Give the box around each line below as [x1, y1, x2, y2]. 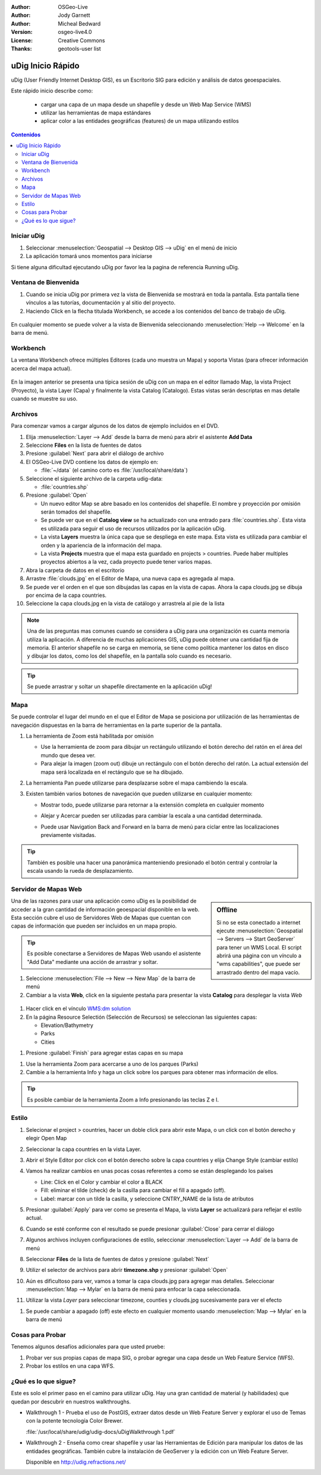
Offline [216, 906, 238, 914]
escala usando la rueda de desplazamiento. [27, 867, 134, 875]
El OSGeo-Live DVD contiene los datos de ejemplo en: [26, 458, 159, 465]
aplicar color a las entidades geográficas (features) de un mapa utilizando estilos [40, 117, 239, 125]
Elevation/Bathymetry [40, 1022, 93, 1029]
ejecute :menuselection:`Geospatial [216, 927, 303, 934]
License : [11, 36, 33, 44]
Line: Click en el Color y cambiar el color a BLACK [40, 1178, 163, 1185]
